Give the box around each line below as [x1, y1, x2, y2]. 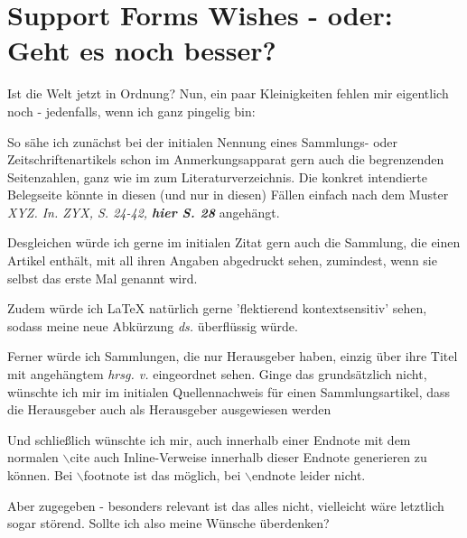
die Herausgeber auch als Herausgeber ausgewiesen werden [7, 400, 332, 419]
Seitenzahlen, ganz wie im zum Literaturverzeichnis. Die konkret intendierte [7, 167, 427, 186]
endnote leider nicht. [251, 466, 366, 484]
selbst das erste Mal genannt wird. [7, 268, 198, 287]
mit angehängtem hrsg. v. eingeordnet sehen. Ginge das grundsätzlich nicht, [7, 365, 427, 384]
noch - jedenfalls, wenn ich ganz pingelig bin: [7, 101, 256, 120]
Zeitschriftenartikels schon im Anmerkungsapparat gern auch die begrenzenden [7, 150, 444, 169]
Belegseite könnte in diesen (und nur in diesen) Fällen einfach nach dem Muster [7, 185, 449, 204]
